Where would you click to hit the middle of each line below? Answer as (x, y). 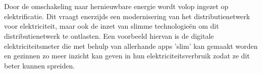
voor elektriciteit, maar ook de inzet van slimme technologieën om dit (112, 26)
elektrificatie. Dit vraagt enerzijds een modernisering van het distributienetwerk (127, 16)
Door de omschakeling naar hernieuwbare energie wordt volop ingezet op (116, 6)
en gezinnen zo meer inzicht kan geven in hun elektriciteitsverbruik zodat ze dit (127, 56)
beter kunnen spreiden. (40, 65)
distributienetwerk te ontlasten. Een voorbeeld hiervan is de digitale (109, 35)
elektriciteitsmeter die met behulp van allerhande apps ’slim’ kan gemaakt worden (131, 46)
